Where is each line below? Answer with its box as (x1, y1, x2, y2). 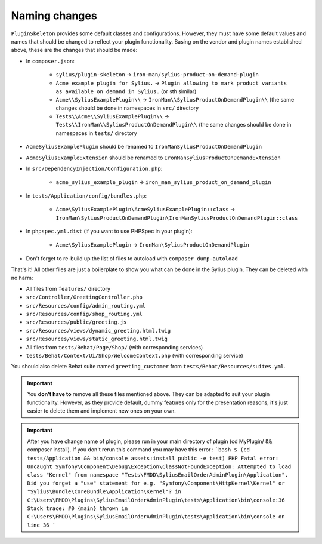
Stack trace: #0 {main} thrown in (27, 505, 128, 512)
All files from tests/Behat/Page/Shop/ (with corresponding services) (26, 343, 203, 351)
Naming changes (11, 9, 98, 22)
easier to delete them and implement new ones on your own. (27, 407, 176, 414)
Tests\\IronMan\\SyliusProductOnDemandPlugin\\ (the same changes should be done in (55, 121, 292, 128)
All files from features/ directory (26, 285, 110, 292)
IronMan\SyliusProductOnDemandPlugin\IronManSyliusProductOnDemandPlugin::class (55, 214, 298, 221)
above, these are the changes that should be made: (11, 47, 138, 54)
